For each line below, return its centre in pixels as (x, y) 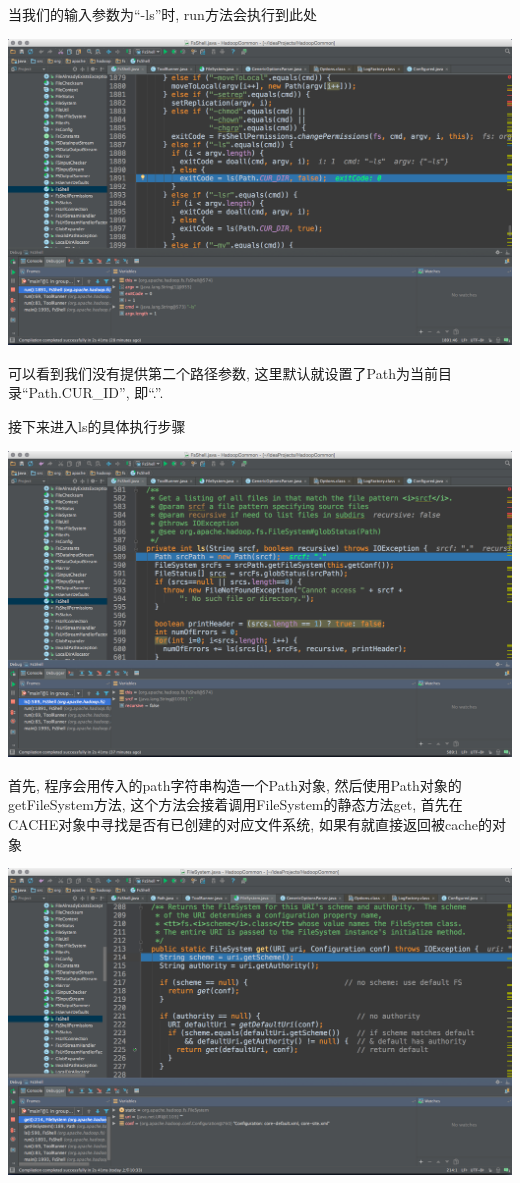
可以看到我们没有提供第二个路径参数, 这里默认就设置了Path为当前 (223, 372)
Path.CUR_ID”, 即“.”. (96, 392)
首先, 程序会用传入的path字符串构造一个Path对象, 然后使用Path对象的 (235, 784)
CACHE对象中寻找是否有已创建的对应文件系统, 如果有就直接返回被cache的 (250, 824)
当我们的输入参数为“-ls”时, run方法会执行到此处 (162, 14)
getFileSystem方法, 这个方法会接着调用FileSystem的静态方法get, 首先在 (235, 804)
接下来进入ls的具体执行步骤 (97, 426)
